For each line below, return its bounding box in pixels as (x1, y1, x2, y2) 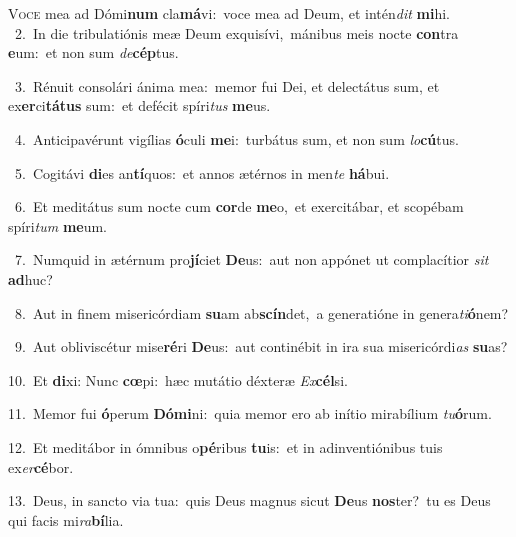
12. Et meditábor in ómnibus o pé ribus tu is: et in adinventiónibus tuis (8, 436, 443, 457)
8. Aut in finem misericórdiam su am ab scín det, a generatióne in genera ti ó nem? (14, 302, 509, 323)
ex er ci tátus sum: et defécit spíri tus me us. (8, 95, 271, 116)
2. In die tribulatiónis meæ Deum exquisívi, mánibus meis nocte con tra (14, 22, 459, 43)
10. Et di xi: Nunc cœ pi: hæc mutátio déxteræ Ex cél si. (8, 369, 348, 390)
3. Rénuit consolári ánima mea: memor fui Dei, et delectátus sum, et (14, 75, 440, 96)
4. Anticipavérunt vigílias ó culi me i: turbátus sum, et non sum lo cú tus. (14, 128, 459, 149)
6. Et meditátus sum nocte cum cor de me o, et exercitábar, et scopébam (14, 196, 464, 217)
